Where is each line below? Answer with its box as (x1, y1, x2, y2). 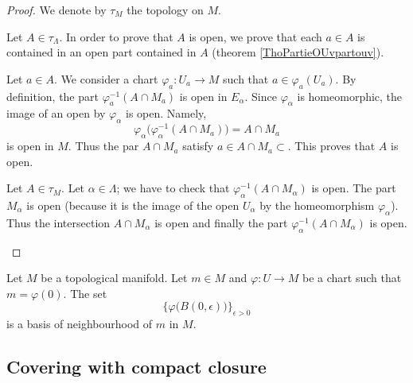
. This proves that (287, 137, 376, 154)
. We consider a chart (54, 70, 158, 87)
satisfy (182, 137, 214, 154)
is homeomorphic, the (297, 87, 403, 104)
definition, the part (6, 87, 99, 104)
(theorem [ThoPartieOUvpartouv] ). (212, 44, 384, 60)
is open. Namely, (125, 105, 207, 122)
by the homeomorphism (259, 197, 375, 214)
